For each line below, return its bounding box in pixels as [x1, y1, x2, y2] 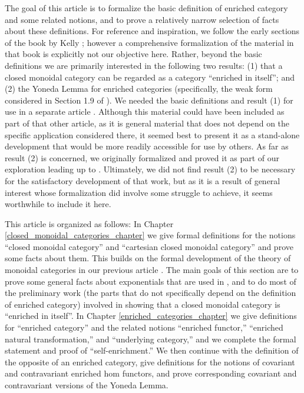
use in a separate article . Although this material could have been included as [5, 105, 285, 118]
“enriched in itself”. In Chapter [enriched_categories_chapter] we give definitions [5, 309, 297, 322]
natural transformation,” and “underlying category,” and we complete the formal [5, 332, 296, 345]
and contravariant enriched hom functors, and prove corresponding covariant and [5, 367, 297, 379]
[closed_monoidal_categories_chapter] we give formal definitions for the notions [5, 229, 296, 241]
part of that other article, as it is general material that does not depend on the [5, 116, 290, 129]
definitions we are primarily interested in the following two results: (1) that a [5, 59, 283, 71]
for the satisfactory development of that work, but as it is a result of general [5, 174, 280, 186]
